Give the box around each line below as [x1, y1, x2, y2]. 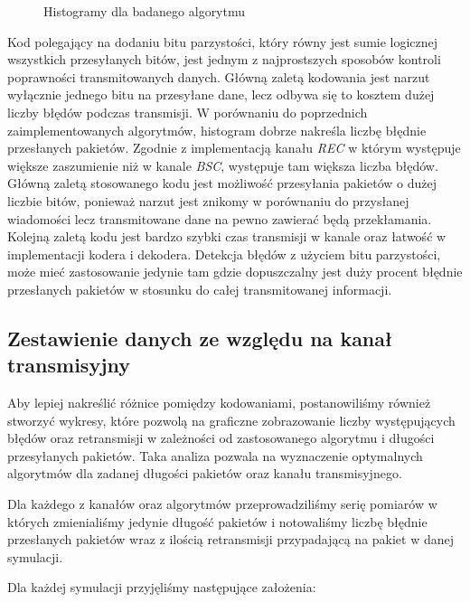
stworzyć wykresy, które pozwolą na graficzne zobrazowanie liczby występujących [7, 410, 456, 429]
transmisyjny [7, 351, 130, 379]
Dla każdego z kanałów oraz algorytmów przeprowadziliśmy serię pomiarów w [7, 494, 437, 513]
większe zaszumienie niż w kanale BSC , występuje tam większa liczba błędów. [7, 155, 438, 174]
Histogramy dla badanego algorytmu [43, 2, 246, 20]
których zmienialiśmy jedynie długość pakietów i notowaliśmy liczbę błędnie [7, 512, 428, 531]
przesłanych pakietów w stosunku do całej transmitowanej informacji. [7, 279, 392, 298]
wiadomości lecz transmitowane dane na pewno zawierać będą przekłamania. [7, 209, 432, 228]
